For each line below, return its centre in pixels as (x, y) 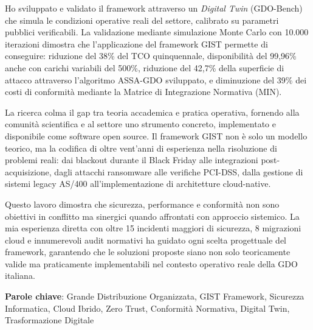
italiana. (20, 276)
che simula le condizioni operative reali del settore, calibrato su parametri (142, 20)
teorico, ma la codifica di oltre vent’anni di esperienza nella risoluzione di (141, 148)
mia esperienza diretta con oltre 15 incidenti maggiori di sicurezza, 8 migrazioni (153, 228)
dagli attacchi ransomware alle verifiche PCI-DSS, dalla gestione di (179, 171)
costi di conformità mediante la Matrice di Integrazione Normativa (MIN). (143, 92)
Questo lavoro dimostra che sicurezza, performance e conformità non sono (142, 204)
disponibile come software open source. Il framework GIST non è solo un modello (156, 135)
